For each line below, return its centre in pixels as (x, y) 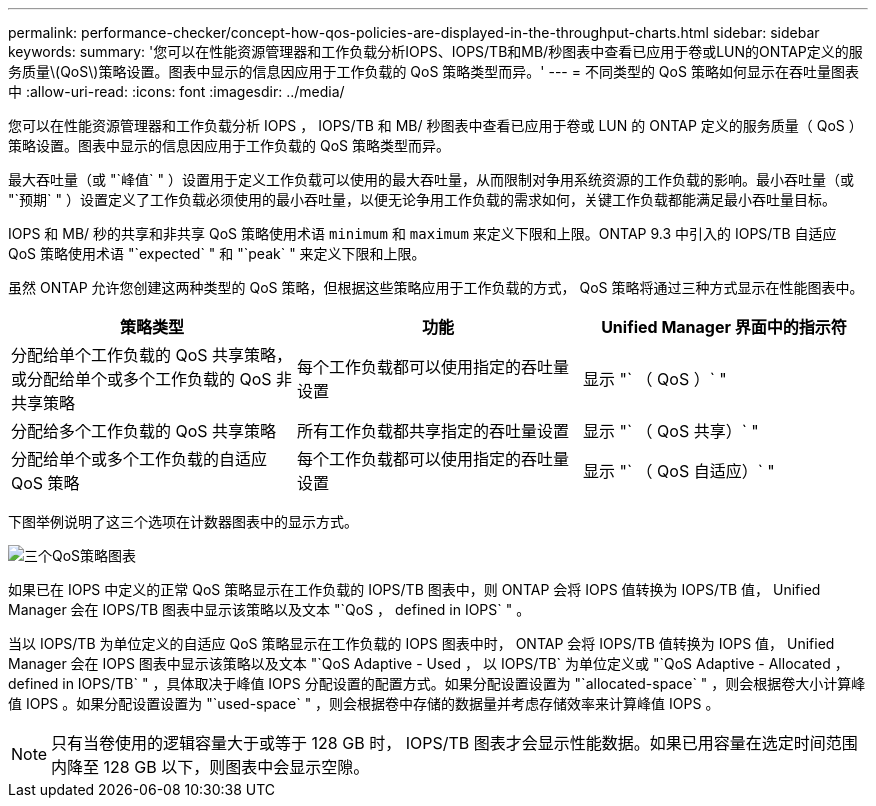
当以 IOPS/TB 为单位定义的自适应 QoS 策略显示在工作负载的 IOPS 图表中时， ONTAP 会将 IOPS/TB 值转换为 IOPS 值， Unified (421, 643)
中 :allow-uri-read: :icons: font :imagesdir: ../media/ (176, 91)
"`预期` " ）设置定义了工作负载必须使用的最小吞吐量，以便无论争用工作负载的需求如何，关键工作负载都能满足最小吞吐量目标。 (422, 199)
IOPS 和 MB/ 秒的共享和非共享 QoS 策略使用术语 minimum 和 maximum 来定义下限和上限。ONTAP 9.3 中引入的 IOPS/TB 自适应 (422, 233)
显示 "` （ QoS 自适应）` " (678, 471)
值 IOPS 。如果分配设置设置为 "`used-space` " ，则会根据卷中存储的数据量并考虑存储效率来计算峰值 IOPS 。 (364, 703)
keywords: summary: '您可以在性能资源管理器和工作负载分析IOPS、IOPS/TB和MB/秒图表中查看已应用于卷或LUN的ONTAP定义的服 (435, 51)
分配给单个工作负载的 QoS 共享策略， (152, 355)
